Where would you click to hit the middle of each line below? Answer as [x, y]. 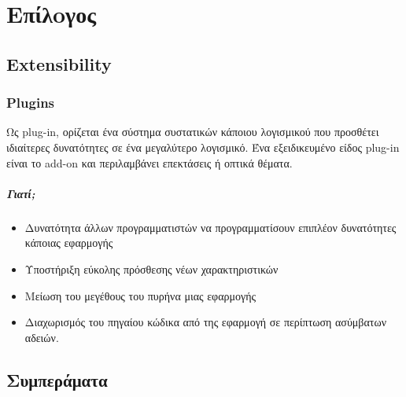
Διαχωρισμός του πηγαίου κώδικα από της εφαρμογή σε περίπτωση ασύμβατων [205, 322]
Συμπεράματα [57, 379]
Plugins [31, 103]
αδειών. [42, 337]
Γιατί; [21, 193]
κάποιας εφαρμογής [69, 243]
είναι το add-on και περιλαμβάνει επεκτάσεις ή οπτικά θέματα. [149, 162]
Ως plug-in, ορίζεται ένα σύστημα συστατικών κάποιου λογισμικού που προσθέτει [193, 132]
